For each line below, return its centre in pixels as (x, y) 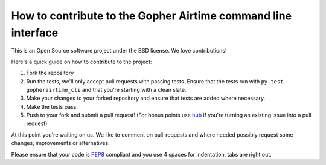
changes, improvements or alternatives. (60, 143)
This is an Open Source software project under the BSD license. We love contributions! (119, 51)
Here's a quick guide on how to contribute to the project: (81, 62)
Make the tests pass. (52, 106)
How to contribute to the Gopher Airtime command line (152, 16)
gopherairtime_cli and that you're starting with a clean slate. (106, 89)
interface (35, 33)
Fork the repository (50, 73)
